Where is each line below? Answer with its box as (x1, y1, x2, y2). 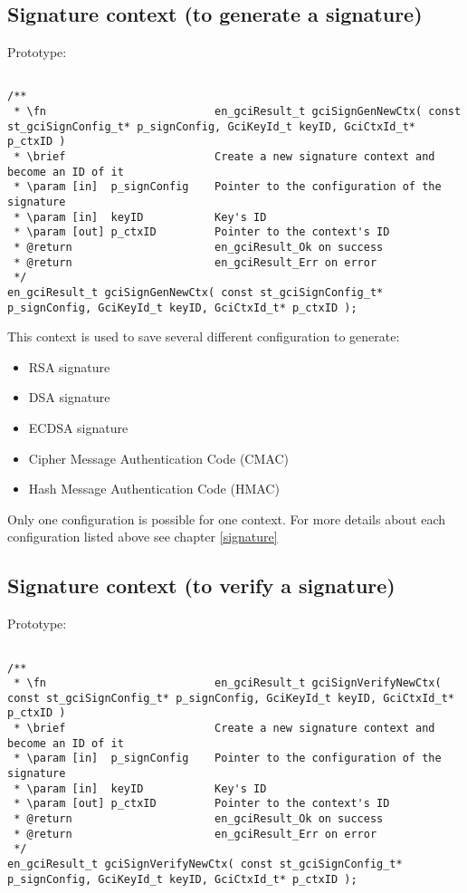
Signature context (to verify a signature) (7, 571, 396, 600)
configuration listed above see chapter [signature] (7, 527, 278, 546)
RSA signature (28, 357, 110, 376)
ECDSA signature (28, 418, 129, 437)
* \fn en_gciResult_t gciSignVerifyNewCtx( (14, 677, 442, 690)
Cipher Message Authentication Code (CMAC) (28, 448, 289, 467)
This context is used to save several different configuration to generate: (7, 327, 400, 346)
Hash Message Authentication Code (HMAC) (28, 479, 280, 498)
